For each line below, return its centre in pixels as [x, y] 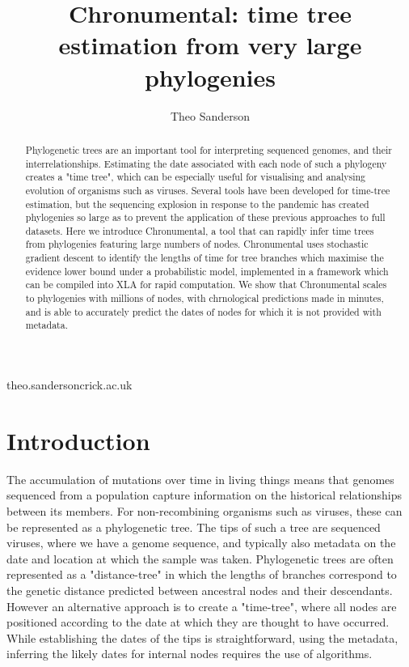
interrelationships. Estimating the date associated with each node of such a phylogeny [206, 163]
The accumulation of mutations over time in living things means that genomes [200, 479]
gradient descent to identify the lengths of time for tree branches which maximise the [204, 258]
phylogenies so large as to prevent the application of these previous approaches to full [205, 217]
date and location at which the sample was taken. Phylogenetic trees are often [200, 558]
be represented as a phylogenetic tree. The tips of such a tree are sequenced [194, 527]
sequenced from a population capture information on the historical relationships [204, 495]
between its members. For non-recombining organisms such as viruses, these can [204, 510]
